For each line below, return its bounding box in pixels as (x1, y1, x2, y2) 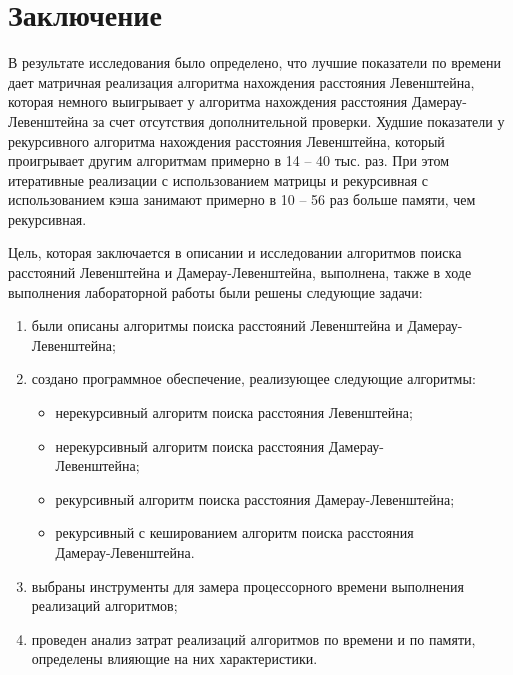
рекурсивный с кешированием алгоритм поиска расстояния (55, 522, 414, 543)
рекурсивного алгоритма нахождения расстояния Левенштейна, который (8, 130, 445, 151)
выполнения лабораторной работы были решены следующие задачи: (8, 281, 423, 302)
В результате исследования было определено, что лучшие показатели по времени (8, 52, 502, 73)
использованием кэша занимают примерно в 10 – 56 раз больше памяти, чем (8, 189, 476, 210)
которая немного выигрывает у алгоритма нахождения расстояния (8, 91, 408, 112)
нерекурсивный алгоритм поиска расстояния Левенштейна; (55, 402, 413, 423)
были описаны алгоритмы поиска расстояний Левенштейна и (31, 315, 403, 336)
